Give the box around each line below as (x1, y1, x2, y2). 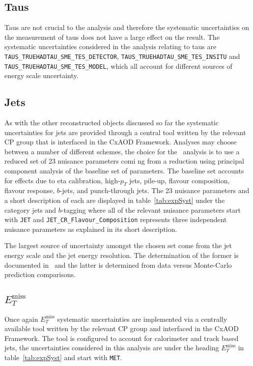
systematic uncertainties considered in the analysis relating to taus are (4, 41, 217, 52)
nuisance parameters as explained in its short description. (4, 224, 177, 234)
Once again (4, 313, 38, 324)
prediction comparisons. (4, 269, 76, 280)
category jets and (4, 204, 56, 215)
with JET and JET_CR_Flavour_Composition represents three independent (4, 214, 227, 225)
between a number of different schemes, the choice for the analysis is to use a (4, 146, 240, 156)
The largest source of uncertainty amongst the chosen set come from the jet (4, 240, 232, 251)
